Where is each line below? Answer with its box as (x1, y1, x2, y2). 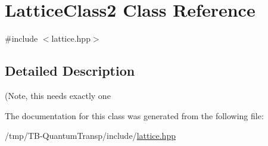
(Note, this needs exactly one (5, 89, 111, 101)
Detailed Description (5, 61, 135, 80)
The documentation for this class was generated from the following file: (5, 109, 264, 122)
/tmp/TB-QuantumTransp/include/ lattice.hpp (5, 129, 176, 142)
